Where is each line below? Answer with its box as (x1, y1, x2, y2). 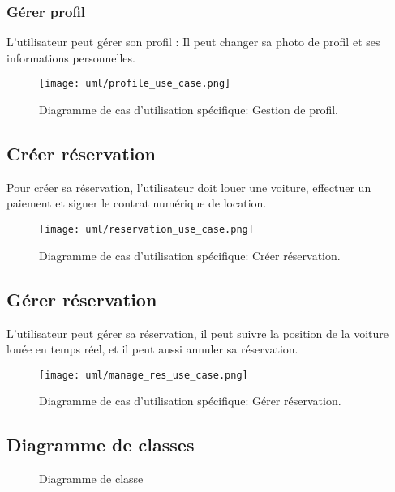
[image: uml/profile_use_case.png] (39, 78, 231, 90)
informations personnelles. (6, 49, 135, 66)
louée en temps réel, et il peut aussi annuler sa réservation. (6, 340, 298, 357)
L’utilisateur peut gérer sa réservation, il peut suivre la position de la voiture (6, 324, 389, 341)
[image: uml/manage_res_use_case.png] (39, 369, 248, 381)
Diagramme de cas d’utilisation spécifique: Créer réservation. (39, 246, 341, 263)
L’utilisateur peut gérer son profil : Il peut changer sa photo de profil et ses (6, 33, 380, 50)
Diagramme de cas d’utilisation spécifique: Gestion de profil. (39, 101, 338, 118)
